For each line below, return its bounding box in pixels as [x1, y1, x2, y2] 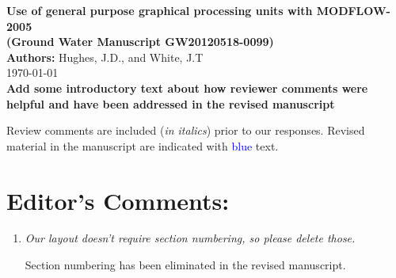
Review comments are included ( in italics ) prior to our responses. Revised [6, 122, 365, 139]
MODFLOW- [316, 2, 390, 18]
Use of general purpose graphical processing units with [6, 2, 313, 18]
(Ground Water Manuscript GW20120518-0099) [6, 33, 274, 50]
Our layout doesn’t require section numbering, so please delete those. [25, 230, 356, 246]
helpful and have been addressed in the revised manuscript [6, 95, 335, 112]
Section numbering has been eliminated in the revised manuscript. [25, 257, 346, 273]
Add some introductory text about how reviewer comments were [6, 79, 368, 96]
